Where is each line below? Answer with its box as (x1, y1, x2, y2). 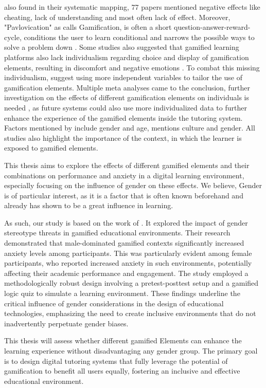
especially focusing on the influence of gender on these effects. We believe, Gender (4, 180, 262, 191)
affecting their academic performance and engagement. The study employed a (4, 267, 249, 278)
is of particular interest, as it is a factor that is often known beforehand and (4, 190, 243, 200)
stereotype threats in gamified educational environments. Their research (4, 227, 230, 238)
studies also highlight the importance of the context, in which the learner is (4, 132, 242, 143)
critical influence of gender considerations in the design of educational (4, 298, 224, 308)
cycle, (4, 31, 22, 42)
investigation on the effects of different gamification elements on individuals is (4, 92, 250, 103)
